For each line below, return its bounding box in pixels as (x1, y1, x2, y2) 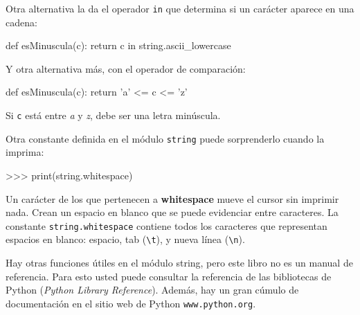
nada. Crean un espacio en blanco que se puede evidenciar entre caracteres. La (6, 205, 339, 219)
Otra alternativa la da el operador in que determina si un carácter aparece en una (6, 1, 354, 15)
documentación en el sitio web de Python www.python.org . (6, 296, 256, 310)
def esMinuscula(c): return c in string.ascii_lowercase (6, 38, 231, 53)
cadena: (6, 15, 37, 29)
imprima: (6, 145, 44, 159)
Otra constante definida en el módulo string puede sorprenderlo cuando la (6, 131, 325, 145)
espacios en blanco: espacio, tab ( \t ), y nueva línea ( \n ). (6, 232, 245, 246)
